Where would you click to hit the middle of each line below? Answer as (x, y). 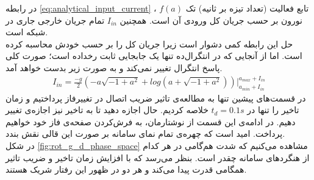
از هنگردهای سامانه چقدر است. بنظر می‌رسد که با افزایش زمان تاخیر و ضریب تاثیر (158, 157)
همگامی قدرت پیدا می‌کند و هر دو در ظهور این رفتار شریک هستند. (126, 169)
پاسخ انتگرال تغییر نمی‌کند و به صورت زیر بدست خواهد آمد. (114, 67)
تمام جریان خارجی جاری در (55, 20)
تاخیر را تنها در (273, 110)
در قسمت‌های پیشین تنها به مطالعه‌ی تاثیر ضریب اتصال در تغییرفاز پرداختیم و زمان (156, 98)
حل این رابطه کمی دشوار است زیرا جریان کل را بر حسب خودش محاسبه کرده (149, 43)
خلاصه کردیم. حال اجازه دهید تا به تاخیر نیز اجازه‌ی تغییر (107, 110)
